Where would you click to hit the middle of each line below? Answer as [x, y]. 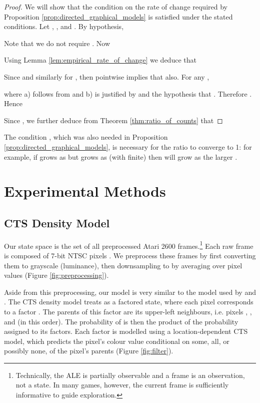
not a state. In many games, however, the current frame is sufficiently [122, 385]
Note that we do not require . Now [57, 43]
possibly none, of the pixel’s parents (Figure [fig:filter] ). [89, 351]
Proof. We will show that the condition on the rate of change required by [116, 7]
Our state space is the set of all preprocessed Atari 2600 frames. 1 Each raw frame [129, 245]
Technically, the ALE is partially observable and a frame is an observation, [130, 375]
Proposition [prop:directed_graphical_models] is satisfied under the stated [118, 16]
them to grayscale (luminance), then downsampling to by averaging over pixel [123, 265]
